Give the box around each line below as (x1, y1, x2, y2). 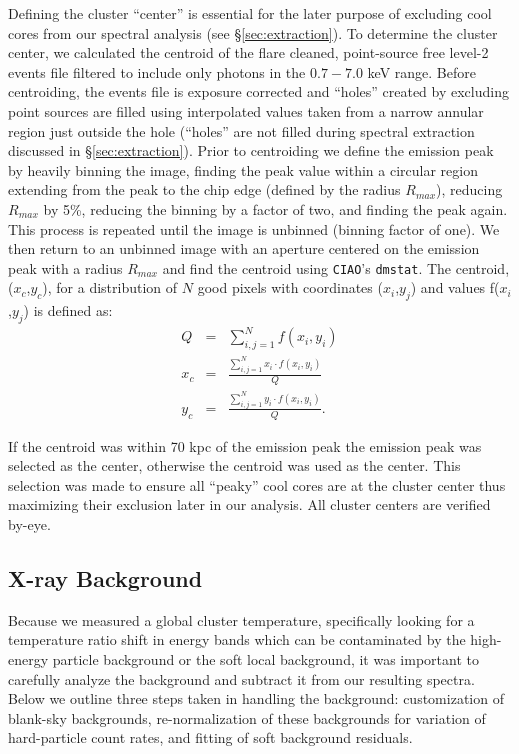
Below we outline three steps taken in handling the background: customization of (8, 688, 504, 709)
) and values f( (410, 277, 500, 298)
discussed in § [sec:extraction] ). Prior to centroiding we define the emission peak (8, 140, 494, 161)
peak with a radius (8, 257, 123, 278)
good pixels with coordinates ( (197, 277, 383, 298)
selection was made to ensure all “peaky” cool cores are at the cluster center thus (8, 474, 506, 495)
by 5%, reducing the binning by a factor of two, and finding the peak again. (43, 198, 508, 219)
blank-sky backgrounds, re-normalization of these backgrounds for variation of (8, 707, 486, 728)
